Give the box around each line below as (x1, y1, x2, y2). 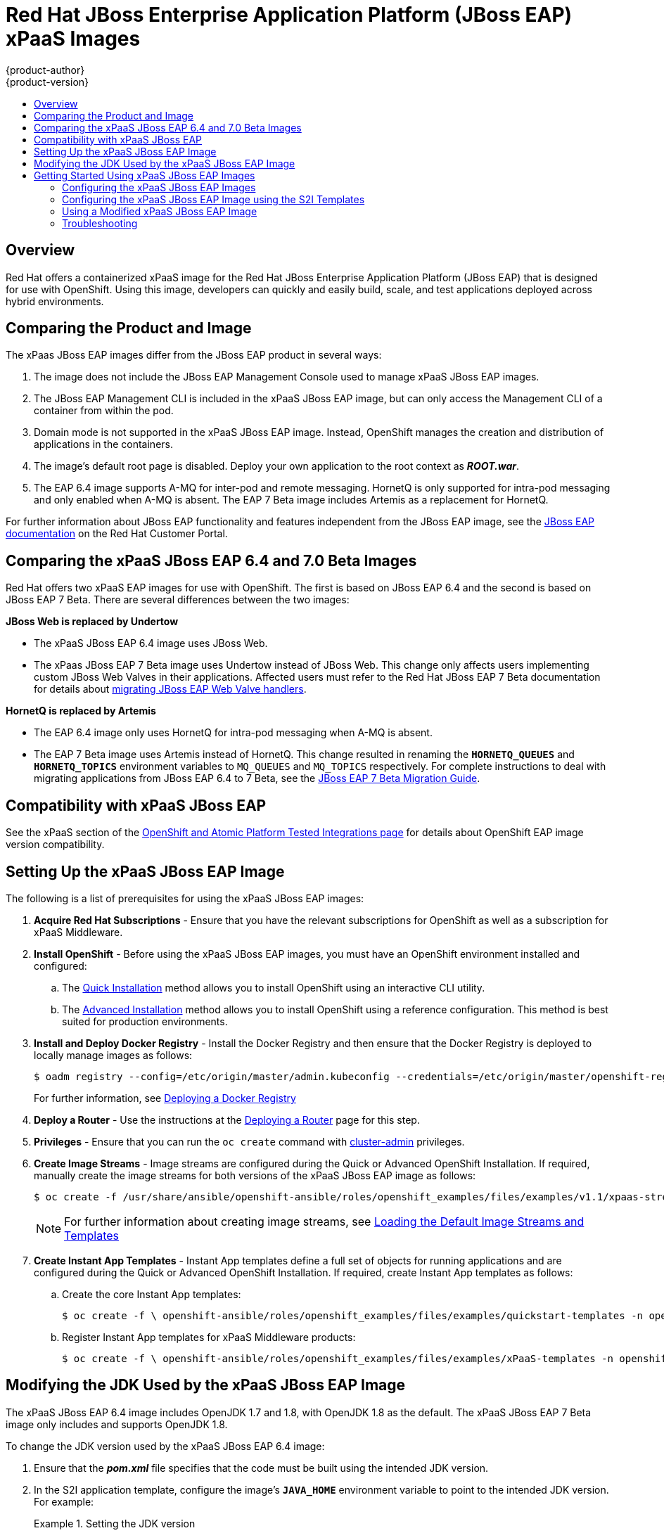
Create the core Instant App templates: (62, 1288, 241, 1300)
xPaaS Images (6, 27, 141, 51)
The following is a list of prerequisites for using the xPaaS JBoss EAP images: (6, 892, 364, 904)
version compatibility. (6, 838, 105, 851)
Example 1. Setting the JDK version (34, 1517, 196, 1529)
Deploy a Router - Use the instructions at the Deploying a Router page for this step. (34, 1113, 420, 1126)
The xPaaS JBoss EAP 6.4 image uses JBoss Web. (34, 637, 268, 650)
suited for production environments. (62, 1015, 228, 1027)
